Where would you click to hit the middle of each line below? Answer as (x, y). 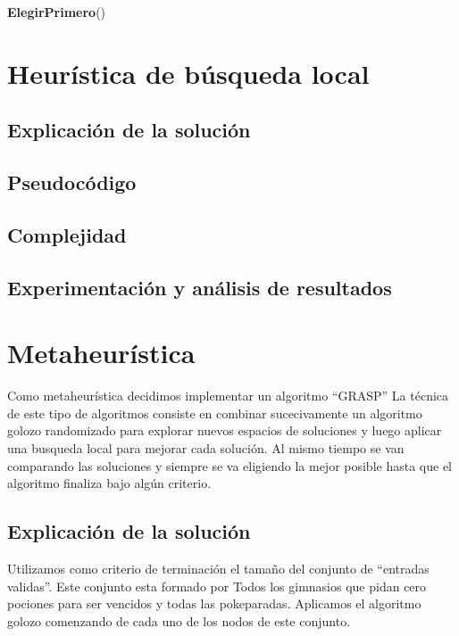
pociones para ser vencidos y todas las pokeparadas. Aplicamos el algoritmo (214, 603)
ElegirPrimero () (57, 12)
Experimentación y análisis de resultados (200, 287)
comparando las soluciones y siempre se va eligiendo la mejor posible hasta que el (229, 465)
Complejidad (67, 234)
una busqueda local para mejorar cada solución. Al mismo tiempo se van (206, 448)
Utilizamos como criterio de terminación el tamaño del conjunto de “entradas (218, 568)
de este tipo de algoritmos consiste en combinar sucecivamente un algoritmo (215, 413)
